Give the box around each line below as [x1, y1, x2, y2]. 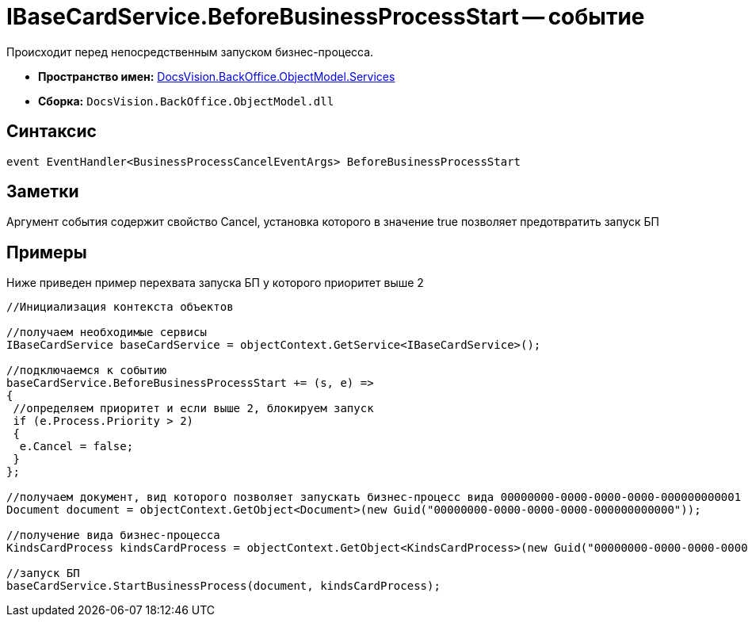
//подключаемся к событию [6, 364, 167, 377]
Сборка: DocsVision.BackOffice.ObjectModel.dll [38, 94, 334, 108]
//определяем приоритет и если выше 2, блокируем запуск [13, 402, 374, 415]
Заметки [6, 182, 79, 202]
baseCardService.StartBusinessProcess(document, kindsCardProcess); [6, 579, 441, 593]
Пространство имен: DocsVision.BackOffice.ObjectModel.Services [38, 69, 395, 83]
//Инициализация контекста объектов [6, 300, 234, 314]
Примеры [6, 242, 87, 262]
